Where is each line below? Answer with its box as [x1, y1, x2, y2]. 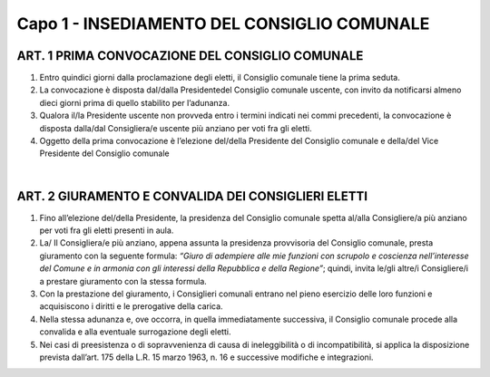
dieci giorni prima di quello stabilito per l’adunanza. [39, 97, 230, 108]
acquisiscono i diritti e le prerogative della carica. [39, 301, 223, 312]
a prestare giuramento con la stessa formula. [39, 275, 208, 286]
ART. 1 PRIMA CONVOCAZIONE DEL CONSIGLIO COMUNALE [16, 48, 364, 63]
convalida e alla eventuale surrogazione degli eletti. [39, 326, 231, 337]
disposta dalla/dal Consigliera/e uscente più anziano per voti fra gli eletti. [39, 122, 312, 133]
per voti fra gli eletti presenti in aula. [39, 225, 174, 236]
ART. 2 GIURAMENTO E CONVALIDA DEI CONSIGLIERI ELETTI [16, 188, 367, 204]
